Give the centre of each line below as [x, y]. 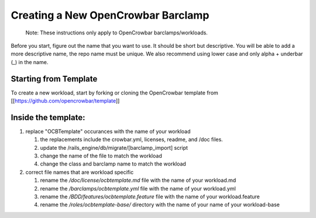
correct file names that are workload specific [80, 172]
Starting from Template [54, 79]
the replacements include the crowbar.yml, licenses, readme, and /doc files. [132, 139]
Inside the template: [48, 117]
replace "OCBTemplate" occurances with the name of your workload [108, 131]
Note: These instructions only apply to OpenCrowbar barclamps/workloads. [116, 33]
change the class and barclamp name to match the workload [113, 164]
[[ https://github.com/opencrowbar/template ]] [65, 101]
